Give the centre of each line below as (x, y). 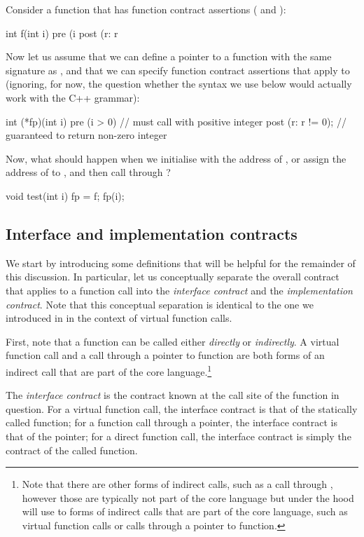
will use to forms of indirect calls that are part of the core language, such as (185, 511)
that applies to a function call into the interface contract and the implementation (179, 290)
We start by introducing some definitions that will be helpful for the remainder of (181, 263)
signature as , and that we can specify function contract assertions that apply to (178, 70)
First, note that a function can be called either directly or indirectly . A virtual (173, 341)
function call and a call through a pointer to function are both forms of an (165, 355)
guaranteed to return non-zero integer (86, 135)
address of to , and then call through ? (88, 172)
